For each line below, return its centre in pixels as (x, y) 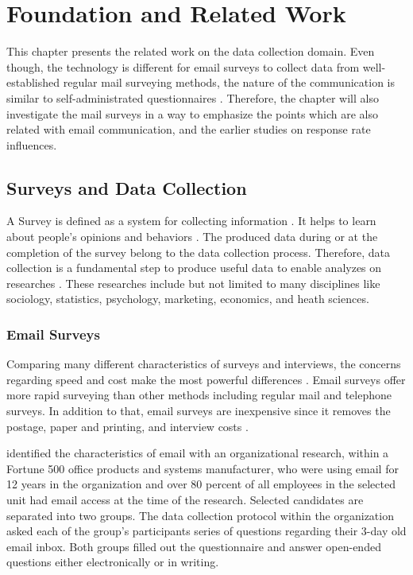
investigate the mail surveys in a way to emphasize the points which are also (192, 113)
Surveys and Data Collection (127, 187)
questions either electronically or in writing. (113, 562)
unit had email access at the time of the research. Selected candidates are (185, 500)
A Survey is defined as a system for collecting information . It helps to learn (191, 221)
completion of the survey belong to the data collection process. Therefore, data (198, 252)
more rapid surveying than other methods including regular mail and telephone (199, 395)
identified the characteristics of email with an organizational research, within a (198, 453)
